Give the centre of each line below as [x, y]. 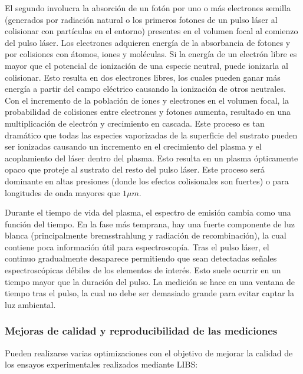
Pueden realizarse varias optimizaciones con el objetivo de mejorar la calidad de [149, 353]
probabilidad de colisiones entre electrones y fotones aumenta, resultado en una [148, 112]
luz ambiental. [30, 304]
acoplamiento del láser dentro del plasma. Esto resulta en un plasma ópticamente [151, 158]
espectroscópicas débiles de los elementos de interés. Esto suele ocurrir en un [143, 270]
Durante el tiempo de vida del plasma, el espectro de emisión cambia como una [148, 212]
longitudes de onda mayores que [62, 192]
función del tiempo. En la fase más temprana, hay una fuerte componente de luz [150, 224]
